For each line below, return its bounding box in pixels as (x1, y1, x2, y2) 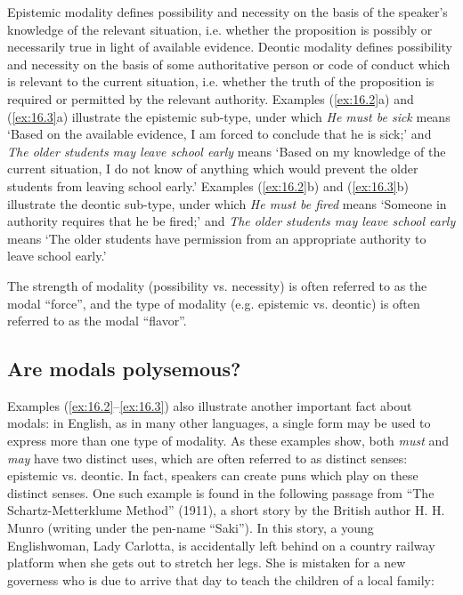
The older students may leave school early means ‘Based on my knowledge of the (7, 141, 446, 160)
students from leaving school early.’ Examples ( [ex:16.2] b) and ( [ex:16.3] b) (7, 176, 409, 195)
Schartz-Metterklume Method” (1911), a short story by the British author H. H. (7, 501, 445, 519)
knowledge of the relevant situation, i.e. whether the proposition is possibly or (7, 20, 433, 38)
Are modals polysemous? (7, 355, 241, 382)
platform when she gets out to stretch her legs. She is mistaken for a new (7, 553, 406, 572)
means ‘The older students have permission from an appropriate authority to (7, 229, 426, 247)
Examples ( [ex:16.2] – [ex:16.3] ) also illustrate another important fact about (7, 396, 412, 414)
